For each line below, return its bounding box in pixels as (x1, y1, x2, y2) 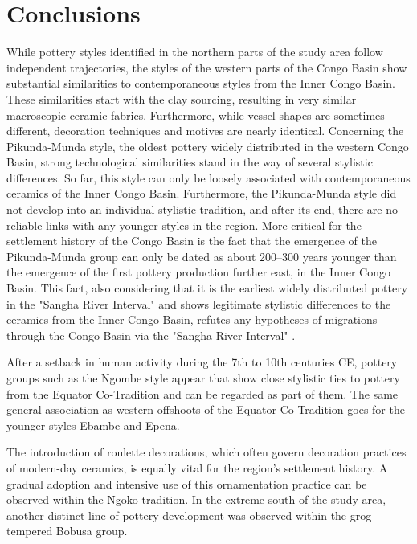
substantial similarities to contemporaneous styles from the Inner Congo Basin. (6, 75, 395, 92)
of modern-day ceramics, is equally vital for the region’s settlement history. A (6, 459, 388, 476)
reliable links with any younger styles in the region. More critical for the (6, 216, 362, 233)
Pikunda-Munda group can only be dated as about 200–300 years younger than (6, 247, 397, 264)
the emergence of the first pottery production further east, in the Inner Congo (6, 264, 391, 280)
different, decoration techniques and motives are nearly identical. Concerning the (6, 122, 404, 139)
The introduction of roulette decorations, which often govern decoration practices (6, 444, 407, 460)
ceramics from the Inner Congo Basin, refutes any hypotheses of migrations (6, 311, 378, 328)
